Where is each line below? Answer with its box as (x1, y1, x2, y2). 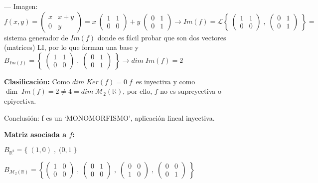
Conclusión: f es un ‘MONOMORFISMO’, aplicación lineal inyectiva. (4, 112, 215, 123)
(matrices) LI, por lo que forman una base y (4, 42, 139, 52)
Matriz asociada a (4, 129, 67, 140)
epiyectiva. (4, 95, 36, 106)
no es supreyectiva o (160, 86, 221, 96)
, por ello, (123, 86, 153, 96)
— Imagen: (4, 1, 38, 11)
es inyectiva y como (136, 76, 195, 86)
